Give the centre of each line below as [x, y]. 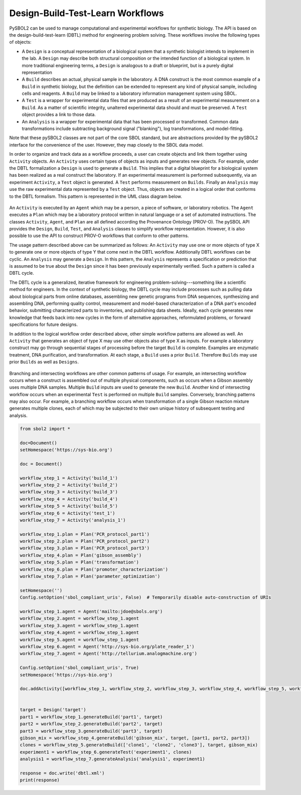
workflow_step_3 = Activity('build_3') [69, 492]
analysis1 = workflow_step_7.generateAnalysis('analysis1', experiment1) [112, 759]
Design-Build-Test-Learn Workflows [87, 13]
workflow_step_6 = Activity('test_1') [67, 513]
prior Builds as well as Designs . [44, 362]
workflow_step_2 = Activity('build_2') [69, 485]
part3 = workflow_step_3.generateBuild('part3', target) [91, 731]
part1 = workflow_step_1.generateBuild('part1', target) [91, 717]
